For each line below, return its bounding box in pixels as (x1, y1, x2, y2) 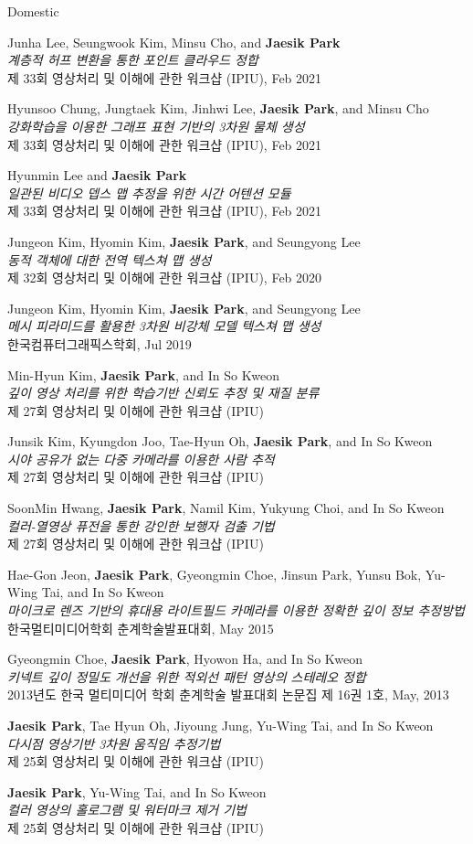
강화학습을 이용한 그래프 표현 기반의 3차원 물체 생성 (7, 116, 305, 135)
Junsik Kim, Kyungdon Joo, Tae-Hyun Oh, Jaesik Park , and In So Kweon (7, 432, 433, 451)
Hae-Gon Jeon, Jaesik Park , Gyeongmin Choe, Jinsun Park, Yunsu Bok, (7, 564, 422, 583)
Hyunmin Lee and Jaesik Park (7, 166, 187, 185)
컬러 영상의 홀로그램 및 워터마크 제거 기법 (7, 800, 247, 819)
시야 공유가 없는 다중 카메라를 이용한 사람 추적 (7, 449, 275, 468)
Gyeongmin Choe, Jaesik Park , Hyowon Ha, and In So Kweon (7, 649, 363, 668)
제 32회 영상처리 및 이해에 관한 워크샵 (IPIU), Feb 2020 (7, 268, 322, 287)
